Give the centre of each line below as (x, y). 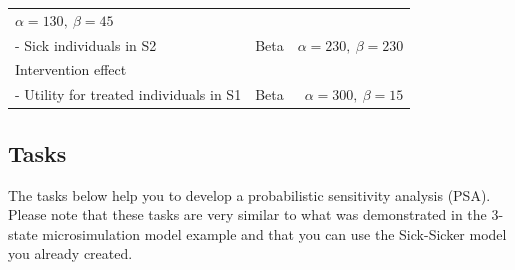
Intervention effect (71, 69)
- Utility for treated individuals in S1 (128, 94)
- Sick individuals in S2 (86, 44)
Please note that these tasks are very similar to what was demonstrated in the (247, 214)
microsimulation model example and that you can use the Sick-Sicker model (274, 233)
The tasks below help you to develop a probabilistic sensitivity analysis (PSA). (249, 194)
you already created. (70, 253)
